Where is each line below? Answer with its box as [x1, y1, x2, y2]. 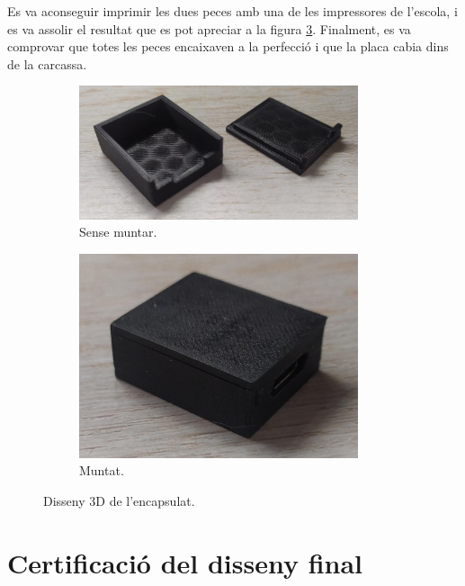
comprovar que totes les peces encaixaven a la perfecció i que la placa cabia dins [7, 37, 449, 56]
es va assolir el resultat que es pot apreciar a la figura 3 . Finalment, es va [7, 19, 411, 38]
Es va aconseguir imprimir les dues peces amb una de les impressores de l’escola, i [7, 2, 458, 20]
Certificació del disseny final [7, 544, 363, 581]
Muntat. [79, 461, 124, 480]
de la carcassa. [7, 54, 87, 73]
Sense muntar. [79, 222, 157, 241]
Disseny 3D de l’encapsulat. [43, 491, 195, 509]
